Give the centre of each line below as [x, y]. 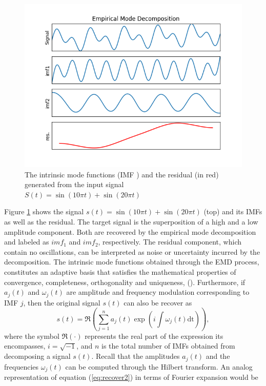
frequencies [22, 366]
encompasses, [25, 346]
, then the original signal [62, 302]
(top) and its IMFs [233, 211]
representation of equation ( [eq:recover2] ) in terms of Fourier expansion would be [131, 377]
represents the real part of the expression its [154, 336]
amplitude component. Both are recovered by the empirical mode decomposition [130, 231]
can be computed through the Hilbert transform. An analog [159, 366]
